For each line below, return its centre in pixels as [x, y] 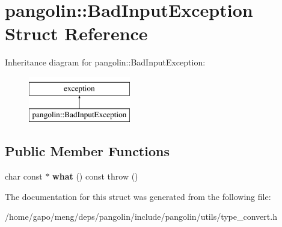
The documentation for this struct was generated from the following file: [138, 196]
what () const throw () [95, 176]
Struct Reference [76, 33]
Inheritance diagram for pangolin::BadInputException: [105, 62]
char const [24, 176]
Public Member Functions [87, 151]
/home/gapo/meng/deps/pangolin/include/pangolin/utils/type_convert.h [141, 216]
